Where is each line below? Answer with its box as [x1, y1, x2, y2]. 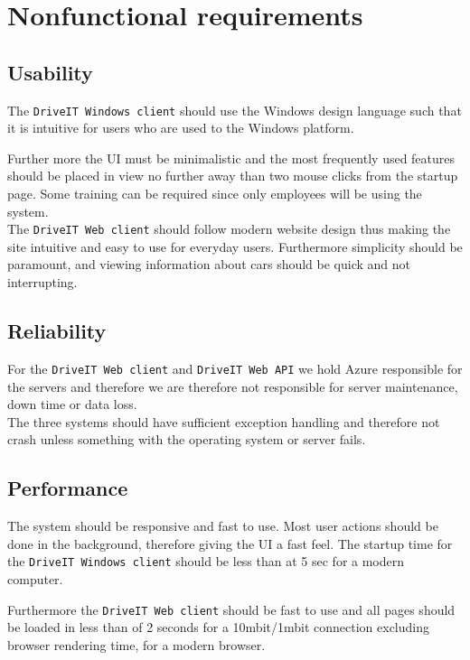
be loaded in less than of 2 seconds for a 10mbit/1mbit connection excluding [7, 618, 430, 637]
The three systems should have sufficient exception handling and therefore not [7, 412, 440, 431]
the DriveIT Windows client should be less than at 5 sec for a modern [7, 552, 405, 571]
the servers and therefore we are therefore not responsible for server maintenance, [7, 376, 458, 395]
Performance [7, 474, 128, 502]
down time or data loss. [7, 395, 137, 414]
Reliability [7, 317, 107, 345]
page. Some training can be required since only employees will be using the [7, 184, 422, 203]
